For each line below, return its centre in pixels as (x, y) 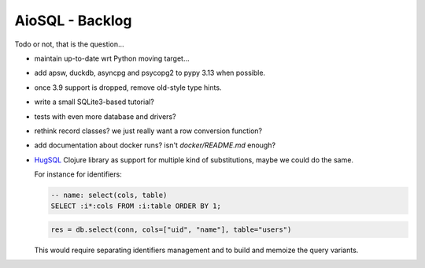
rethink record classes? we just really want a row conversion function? (148, 131)
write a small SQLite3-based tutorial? (94, 102)
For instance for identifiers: (78, 174)
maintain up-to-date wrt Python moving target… (112, 58)
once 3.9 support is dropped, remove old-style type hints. (128, 87)
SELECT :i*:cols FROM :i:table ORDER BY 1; (136, 206)
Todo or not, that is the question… (70, 44)
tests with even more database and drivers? (105, 116)
